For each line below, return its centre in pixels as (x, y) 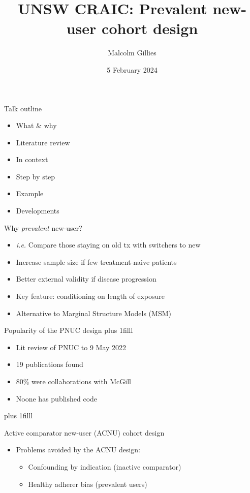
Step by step (36, 176)
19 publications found (50, 364)
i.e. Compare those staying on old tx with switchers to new (108, 245)
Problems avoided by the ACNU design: (78, 450)
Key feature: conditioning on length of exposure (90, 296)
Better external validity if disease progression (86, 279)
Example (30, 193)
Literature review (43, 142)
